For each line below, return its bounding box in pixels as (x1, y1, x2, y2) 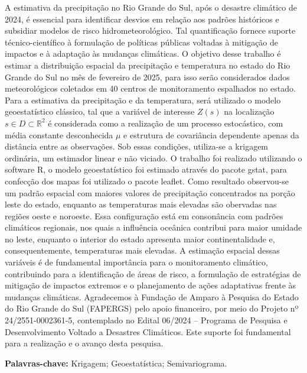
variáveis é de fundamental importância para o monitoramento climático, (5, 256, 268, 268)
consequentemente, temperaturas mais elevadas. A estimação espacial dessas (5, 244, 280, 257)
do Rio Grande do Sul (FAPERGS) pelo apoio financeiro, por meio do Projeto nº (5, 302, 299, 314)
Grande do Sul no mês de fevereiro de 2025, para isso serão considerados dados (5, 70, 290, 83)
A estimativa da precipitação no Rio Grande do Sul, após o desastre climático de (5, 1, 297, 13)
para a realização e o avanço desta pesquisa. (5, 337, 164, 349)
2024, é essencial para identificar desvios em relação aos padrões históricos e (5, 12, 279, 25)
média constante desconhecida (5, 128, 113, 141)
